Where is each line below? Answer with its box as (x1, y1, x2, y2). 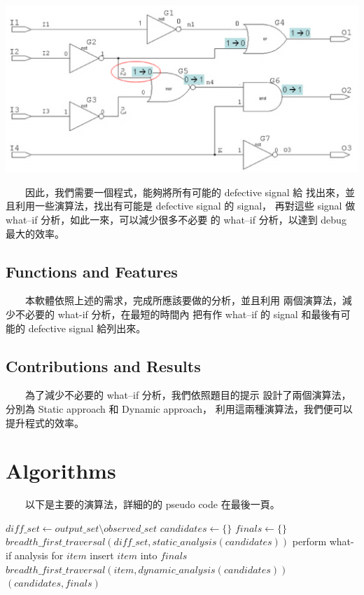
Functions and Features (6, 260, 178, 282)
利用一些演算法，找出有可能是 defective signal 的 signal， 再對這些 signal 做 (15, 198, 356, 213)
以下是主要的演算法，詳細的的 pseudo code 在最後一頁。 (24, 497, 280, 512)
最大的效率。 (6, 226, 64, 240)
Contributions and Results (6, 355, 201, 376)
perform (292, 534, 327, 549)
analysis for (14, 548, 64, 563)
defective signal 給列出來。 (28, 320, 146, 335)
